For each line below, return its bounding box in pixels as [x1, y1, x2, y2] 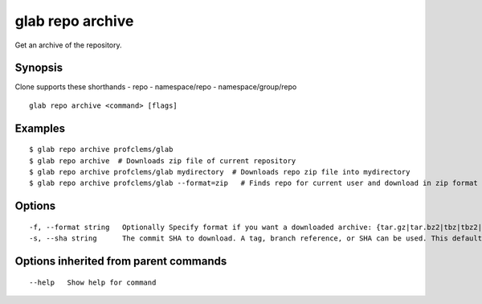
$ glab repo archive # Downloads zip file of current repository [29, 156, 296, 165]
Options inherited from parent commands [14, 254, 227, 269]
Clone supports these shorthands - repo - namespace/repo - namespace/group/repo [14, 82, 297, 92]
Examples [14, 121, 66, 135]
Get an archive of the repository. [14, 40, 122, 50]
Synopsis [14, 61, 63, 75]
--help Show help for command [29, 277, 157, 287]
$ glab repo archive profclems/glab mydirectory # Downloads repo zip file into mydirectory [29, 167, 411, 177]
